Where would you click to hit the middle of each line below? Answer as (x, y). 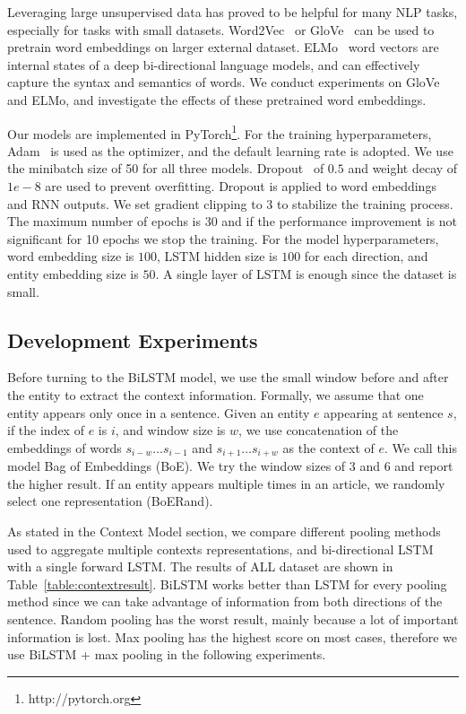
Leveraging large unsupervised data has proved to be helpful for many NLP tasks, (233, 12)
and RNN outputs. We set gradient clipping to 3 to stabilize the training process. (230, 203)
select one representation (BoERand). (110, 501)
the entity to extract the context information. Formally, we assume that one (216, 394)
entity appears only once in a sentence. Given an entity (159, 412)
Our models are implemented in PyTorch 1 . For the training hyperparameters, (220, 132)
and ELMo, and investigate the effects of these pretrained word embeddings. (217, 99)
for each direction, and (366, 256)
